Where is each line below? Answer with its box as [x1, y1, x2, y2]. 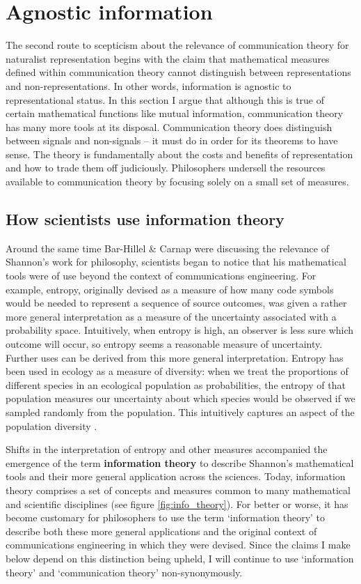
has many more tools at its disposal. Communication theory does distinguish [6, 119, 332, 134]
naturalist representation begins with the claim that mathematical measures [6, 51, 330, 66]
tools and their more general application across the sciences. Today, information [6, 469, 346, 484]
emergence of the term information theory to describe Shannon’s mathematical [6, 455, 354, 470]
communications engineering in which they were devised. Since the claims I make [6, 537, 351, 552]
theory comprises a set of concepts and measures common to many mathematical [6, 482, 351, 497]
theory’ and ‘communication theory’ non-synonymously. [6, 564, 243, 579]
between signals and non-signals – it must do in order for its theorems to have [6, 133, 338, 148]
